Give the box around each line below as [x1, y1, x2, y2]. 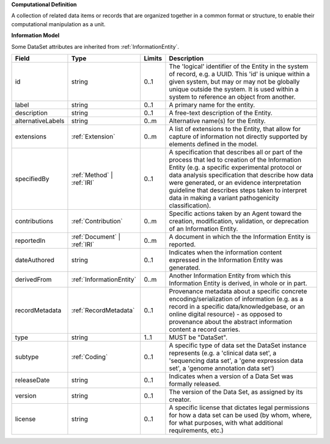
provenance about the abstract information [169, 317, 293, 326]
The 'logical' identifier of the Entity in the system [169, 62, 309, 70]
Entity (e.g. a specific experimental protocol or [169, 163, 302, 171]
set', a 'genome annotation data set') [169, 363, 274, 372]
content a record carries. [169, 325, 241, 334]
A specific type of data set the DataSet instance [169, 341, 307, 349]
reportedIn [15, 236, 46, 245]
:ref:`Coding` [71, 353, 108, 361]
